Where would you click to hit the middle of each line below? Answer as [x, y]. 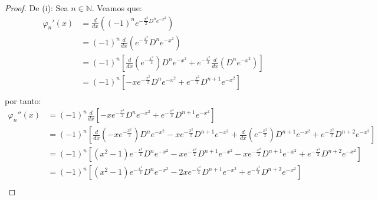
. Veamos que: [117, 8]
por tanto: [23, 100]
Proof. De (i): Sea [37, 8]
